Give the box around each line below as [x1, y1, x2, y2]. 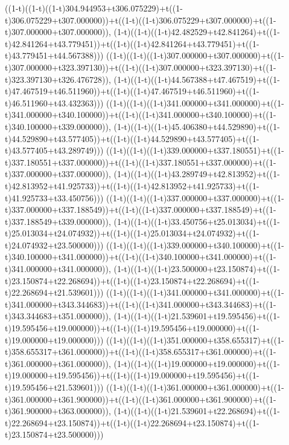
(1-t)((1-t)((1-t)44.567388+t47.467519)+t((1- [113, 73, 280, 85]
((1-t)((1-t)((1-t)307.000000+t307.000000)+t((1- [106, 49, 284, 62]
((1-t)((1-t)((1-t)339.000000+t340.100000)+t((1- [106, 238, 284, 251]
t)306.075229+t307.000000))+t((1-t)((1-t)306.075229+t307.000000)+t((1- [5, 13, 276, 26]
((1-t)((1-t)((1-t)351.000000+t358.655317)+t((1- [106, 333, 284, 346]
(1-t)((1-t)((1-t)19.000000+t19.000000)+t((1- [113, 357, 280, 369]
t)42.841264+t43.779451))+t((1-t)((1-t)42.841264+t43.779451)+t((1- [5, 37, 259, 50]
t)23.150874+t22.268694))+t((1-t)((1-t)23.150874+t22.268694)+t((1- [5, 274, 259, 287]
